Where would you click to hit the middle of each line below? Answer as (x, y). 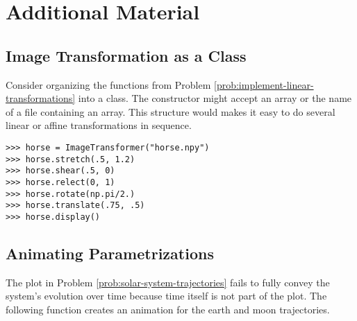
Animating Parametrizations (110, 253)
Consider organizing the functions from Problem (108, 84)
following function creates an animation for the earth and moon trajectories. (168, 309)
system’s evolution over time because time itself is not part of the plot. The (166, 296)
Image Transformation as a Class (126, 55)
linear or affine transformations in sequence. (99, 125)
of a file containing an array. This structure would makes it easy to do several (171, 111)
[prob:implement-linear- (264, 84)
